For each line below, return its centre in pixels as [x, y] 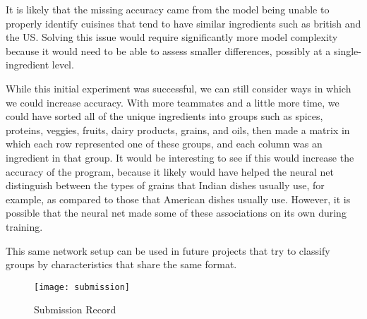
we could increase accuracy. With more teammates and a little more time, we [173, 102]
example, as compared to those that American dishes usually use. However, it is [178, 199]
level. [63, 65]
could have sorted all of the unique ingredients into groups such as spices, [164, 116]
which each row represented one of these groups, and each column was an [164, 144]
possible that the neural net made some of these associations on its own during [176, 213]
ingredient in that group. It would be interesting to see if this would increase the [180, 157]
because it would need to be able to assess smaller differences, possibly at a [168, 50]
